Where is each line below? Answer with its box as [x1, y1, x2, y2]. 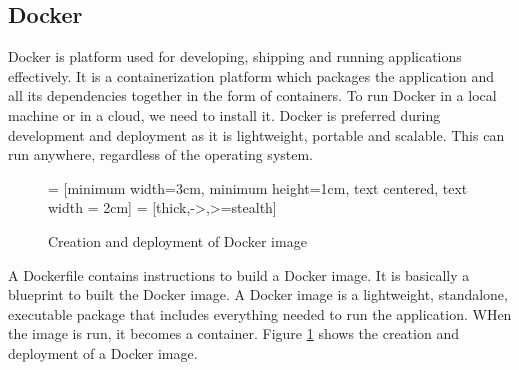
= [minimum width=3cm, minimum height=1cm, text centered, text [48, 177, 468, 198]
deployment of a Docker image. [8, 342, 198, 363]
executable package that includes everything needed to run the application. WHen [8, 303, 512, 324]
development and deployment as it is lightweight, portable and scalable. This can [8, 124, 505, 145]
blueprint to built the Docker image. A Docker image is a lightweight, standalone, [8, 284, 508, 305]
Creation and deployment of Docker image [48, 230, 307, 251]
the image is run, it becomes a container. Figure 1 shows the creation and [8, 323, 459, 344]
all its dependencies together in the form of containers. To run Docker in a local [8, 85, 497, 106]
